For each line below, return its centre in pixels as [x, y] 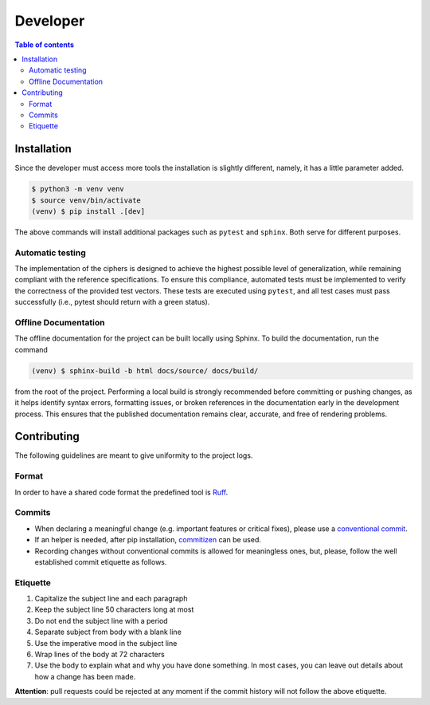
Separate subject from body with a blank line [108, 632]
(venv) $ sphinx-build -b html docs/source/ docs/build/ [145, 370]
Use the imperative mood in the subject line [106, 643]
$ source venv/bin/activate [86, 200]
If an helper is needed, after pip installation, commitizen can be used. [148, 540]
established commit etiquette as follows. [101, 561]
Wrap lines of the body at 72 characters [100, 654]
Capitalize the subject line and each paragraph [111, 599]
